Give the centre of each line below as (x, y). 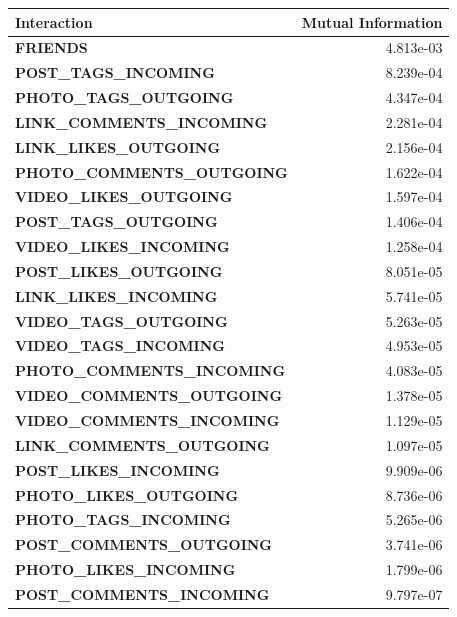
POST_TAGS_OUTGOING (116, 221)
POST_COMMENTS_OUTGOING (144, 544)
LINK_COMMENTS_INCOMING (141, 121)
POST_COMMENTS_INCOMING (142, 593)
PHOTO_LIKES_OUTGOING (127, 494)
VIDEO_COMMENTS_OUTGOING (149, 395)
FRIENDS (51, 47)
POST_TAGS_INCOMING (115, 72)
